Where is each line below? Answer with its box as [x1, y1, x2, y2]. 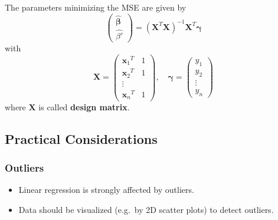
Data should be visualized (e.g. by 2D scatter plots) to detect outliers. [18, 203, 274, 215]
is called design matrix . [38, 100, 130, 113]
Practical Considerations [5, 129, 158, 147]
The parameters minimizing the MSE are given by [5, 1, 187, 13]
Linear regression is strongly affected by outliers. [18, 183, 194, 196]
